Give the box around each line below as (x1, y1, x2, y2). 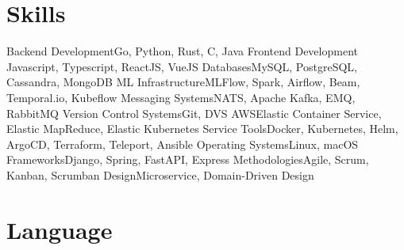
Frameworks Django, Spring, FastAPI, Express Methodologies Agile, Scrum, (6, 151, 369, 168)
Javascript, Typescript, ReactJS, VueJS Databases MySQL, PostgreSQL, (6, 58, 357, 74)
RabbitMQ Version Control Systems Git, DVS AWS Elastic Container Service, (6, 104, 382, 121)
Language (6, 213, 113, 245)
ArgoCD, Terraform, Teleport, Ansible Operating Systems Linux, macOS (6, 135, 359, 152)
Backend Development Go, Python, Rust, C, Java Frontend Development (6, 43, 358, 59)
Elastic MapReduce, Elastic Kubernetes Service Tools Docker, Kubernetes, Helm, (6, 120, 398, 137)
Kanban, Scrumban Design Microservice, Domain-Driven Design (6, 166, 314, 183)
